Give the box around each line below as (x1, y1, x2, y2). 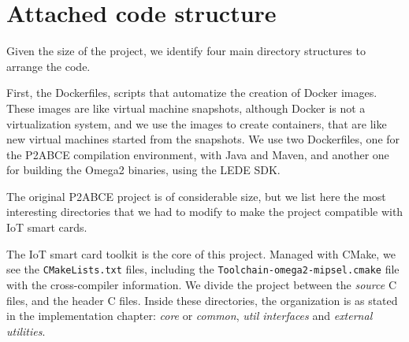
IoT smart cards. (6, 219, 87, 236)
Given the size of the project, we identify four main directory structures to (6, 43, 366, 59)
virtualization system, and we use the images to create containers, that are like (6, 115, 387, 132)
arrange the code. (6, 58, 91, 74)
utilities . (6, 322, 46, 339)
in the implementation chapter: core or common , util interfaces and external (6, 307, 373, 324)
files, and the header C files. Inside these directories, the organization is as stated (6, 292, 398, 308)
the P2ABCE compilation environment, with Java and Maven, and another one (6, 146, 389, 162)
